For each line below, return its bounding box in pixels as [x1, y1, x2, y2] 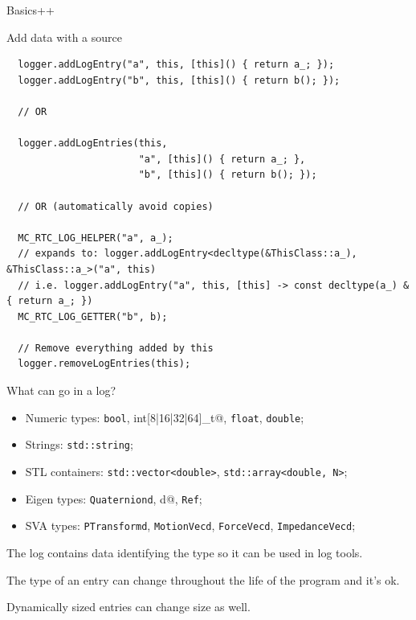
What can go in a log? [6, 382, 116, 399]
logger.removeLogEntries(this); [18, 358, 191, 370]
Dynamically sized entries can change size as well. [6, 598, 251, 615]
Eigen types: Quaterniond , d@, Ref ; [25, 490, 202, 507]
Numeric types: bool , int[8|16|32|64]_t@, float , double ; [25, 409, 304, 425]
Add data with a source [6, 28, 123, 45]
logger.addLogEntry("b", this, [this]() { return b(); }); [18, 74, 341, 86]
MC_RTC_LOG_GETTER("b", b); [18, 310, 168, 322]
